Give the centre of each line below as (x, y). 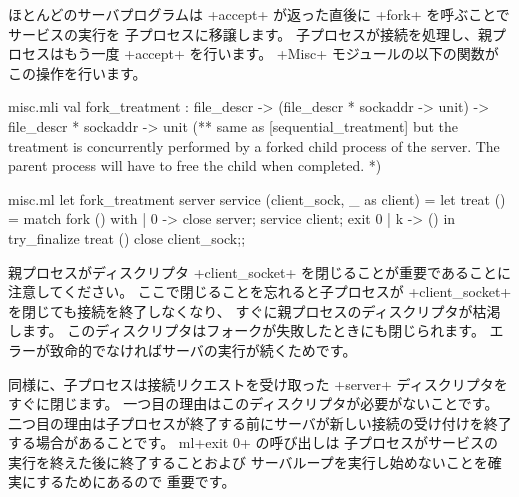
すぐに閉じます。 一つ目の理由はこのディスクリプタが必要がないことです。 (253, 403)
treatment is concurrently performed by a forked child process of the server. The (254, 145)
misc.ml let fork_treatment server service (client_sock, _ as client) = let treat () (257, 198)
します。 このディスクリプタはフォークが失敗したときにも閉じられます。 (246, 330)
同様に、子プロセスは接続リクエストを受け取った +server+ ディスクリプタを (258, 383)
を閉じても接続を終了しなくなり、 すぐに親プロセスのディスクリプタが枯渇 (254, 310)
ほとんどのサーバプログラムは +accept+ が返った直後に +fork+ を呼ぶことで (259, 14)
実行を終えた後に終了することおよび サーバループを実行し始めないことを (248, 461)
